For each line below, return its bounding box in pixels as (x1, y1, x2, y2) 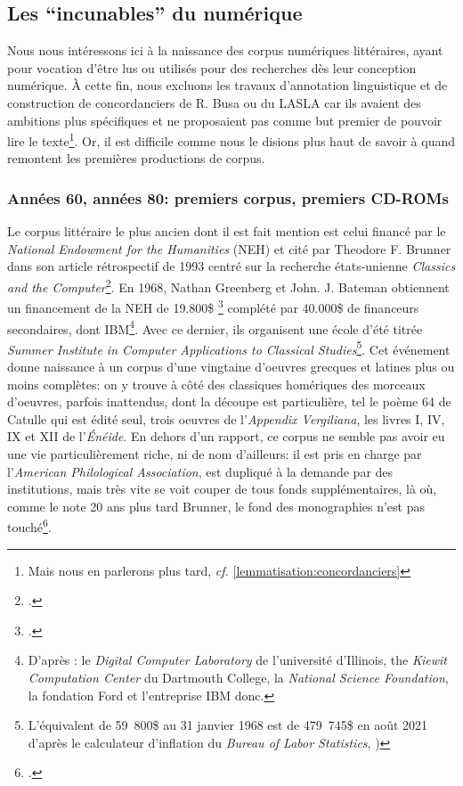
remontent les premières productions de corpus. (7, 149, 265, 168)
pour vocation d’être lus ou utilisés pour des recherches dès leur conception (7, 58, 417, 77)
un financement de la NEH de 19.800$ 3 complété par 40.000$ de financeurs (7, 296, 419, 316)
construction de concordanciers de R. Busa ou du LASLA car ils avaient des (7, 93, 421, 111)
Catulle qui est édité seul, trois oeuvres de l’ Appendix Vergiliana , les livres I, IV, (7, 409, 445, 428)
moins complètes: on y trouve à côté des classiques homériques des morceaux (7, 374, 426, 393)
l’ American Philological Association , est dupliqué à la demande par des (7, 462, 394, 480)
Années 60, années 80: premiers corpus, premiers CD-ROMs (7, 186, 449, 209)
